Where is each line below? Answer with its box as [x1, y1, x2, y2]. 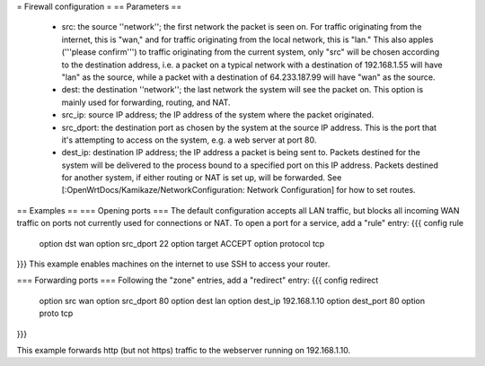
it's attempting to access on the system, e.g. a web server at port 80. [61, 135, 317, 145]
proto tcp [39, 308, 74, 318]
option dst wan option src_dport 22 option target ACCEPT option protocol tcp [39, 238, 325, 248]
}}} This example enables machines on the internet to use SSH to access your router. [16, 258, 331, 269]
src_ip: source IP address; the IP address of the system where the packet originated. [61, 109, 375, 120]
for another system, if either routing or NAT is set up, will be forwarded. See [61, 172, 342, 183]
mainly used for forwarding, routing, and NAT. [61, 97, 231, 108]
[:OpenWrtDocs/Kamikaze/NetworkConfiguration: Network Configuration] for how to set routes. [61, 185, 417, 196]
